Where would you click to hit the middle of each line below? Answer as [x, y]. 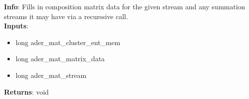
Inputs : [16, 26]
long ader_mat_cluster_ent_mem [68, 42]
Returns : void [26, 91]
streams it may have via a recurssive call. [66, 16]
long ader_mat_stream [51, 75]
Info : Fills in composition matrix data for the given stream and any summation [125, 6]
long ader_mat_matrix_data [60, 59]
